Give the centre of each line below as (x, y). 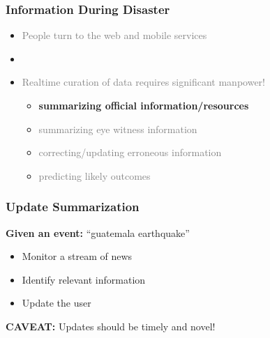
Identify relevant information (84, 279)
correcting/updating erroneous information (130, 152)
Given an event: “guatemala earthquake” (98, 232)
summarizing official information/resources (144, 105)
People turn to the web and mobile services (114, 35)
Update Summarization (73, 207)
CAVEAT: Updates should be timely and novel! (111, 326)
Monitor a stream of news (77, 256)
